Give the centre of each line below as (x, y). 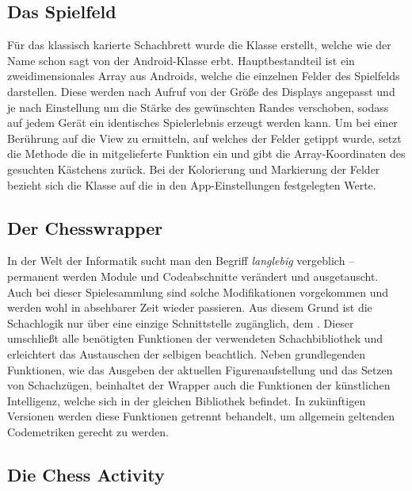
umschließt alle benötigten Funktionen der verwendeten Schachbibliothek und (195, 338)
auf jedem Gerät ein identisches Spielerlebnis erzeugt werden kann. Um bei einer (202, 123)
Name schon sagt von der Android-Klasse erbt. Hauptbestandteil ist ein (181, 60)
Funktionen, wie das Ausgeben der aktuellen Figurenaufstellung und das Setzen (200, 369)
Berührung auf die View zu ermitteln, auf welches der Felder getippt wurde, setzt (204, 138)
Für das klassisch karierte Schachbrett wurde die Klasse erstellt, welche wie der (199, 45)
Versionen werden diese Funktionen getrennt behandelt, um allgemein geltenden (201, 416)
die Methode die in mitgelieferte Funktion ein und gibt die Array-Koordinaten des (206, 153)
